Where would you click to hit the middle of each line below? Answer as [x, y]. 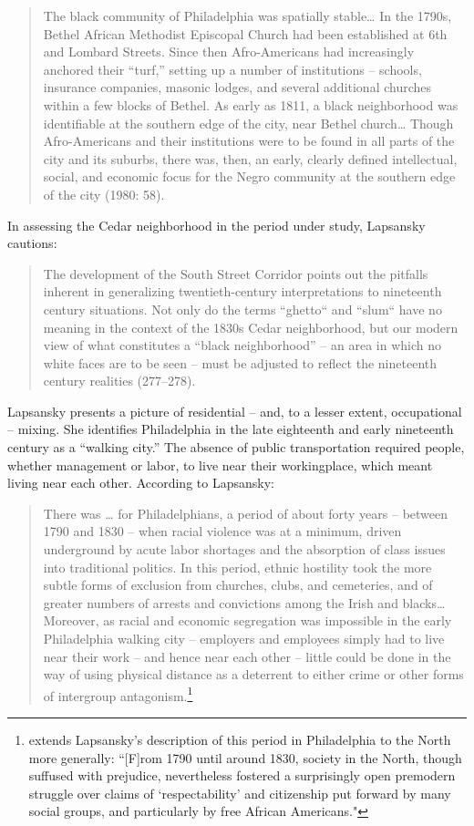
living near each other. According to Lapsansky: [141, 483]
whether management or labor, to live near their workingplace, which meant [220, 465]
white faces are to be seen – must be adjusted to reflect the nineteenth [240, 362]
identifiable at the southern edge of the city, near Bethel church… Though [248, 123]
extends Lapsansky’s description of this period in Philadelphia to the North [240, 740]
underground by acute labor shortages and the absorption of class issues [244, 549]
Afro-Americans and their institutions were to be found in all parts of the [249, 141]
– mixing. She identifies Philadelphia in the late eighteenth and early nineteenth [231, 429]
